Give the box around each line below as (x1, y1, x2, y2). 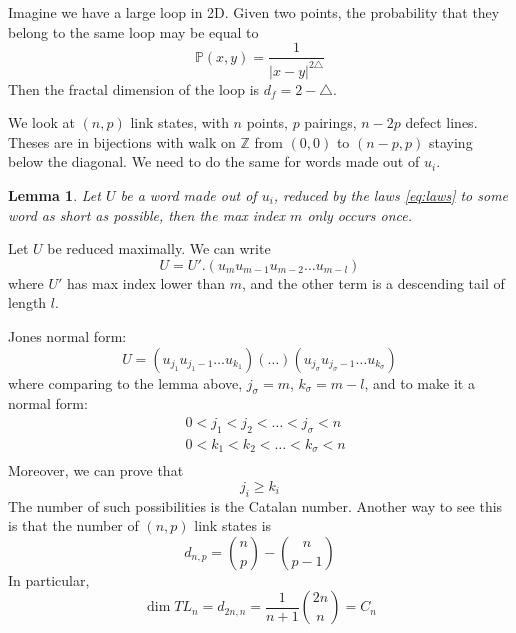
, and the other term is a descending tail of (242, 272, 505, 293)
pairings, (304, 112, 357, 133)
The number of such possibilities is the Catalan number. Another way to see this (8, 495, 503, 516)
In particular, (8, 569, 90, 590)
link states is (194, 515, 272, 536)
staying (429, 131, 473, 152)
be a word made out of (120, 184, 257, 205)
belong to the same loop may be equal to (8, 21, 259, 42)
